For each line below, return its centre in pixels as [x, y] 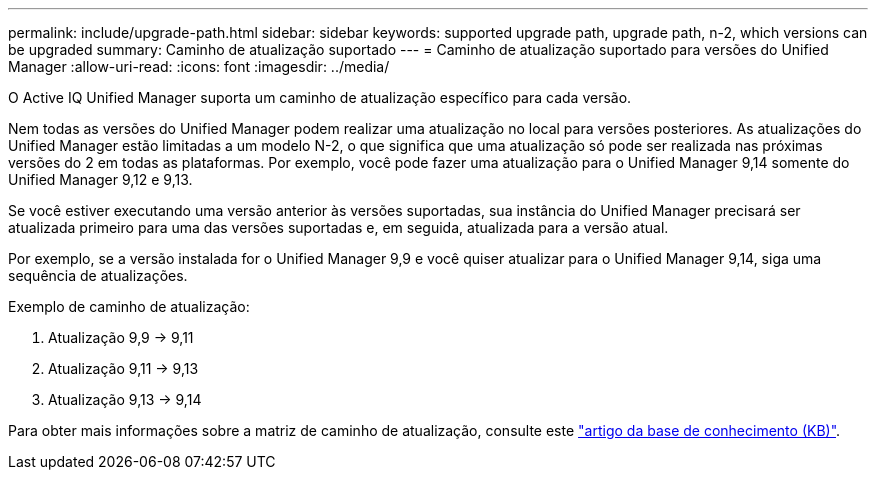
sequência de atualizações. [98, 275]
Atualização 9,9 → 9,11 [121, 337]
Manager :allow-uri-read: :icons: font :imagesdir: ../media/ [199, 66]
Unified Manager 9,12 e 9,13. [100, 179]
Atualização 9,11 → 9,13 [123, 368]
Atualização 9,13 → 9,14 [125, 399]
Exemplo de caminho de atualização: [129, 306]
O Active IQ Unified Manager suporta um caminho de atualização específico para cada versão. [320, 97]
